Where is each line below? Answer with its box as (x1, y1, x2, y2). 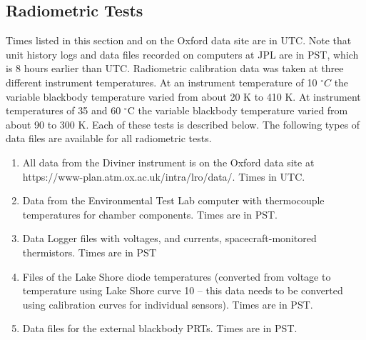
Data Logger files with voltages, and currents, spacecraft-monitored (22, 231, 317, 246)
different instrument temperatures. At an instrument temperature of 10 (6, 74, 317, 89)
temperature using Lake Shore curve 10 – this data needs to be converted (22, 283, 343, 298)
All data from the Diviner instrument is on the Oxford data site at (22, 154, 315, 169)
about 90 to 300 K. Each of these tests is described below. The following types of (6, 116, 360, 131)
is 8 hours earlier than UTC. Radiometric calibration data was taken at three (6, 61, 344, 76)
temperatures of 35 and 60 (6, 103, 121, 118)
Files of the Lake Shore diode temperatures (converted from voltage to (22, 269, 331, 284)
